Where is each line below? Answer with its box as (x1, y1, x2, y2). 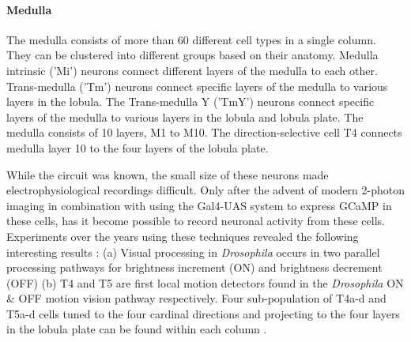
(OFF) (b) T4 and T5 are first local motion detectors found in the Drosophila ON (6, 274, 404, 291)
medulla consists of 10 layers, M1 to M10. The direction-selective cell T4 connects (6, 124, 402, 141)
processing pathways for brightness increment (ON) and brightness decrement (6, 259, 383, 276)
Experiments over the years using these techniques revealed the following (6, 227, 359, 244)
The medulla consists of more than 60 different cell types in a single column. (6, 31, 376, 47)
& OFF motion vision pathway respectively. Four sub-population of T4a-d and (6, 290, 386, 306)
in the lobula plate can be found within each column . (6, 321, 267, 337)
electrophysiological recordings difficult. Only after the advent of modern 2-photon (6, 182, 405, 198)
